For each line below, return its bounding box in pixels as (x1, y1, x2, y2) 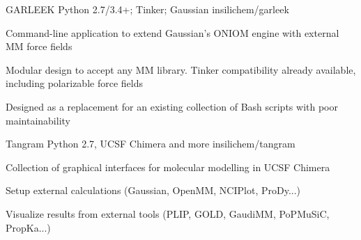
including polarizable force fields (6, 76, 143, 90)
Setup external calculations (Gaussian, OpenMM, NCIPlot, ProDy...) (6, 183, 301, 198)
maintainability (6, 113, 70, 127)
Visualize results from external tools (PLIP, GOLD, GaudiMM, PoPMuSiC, (6, 206, 330, 221)
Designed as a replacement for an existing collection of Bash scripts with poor (6, 99, 338, 113)
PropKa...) (6, 220, 51, 234)
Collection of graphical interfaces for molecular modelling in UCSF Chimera (6, 159, 330, 174)
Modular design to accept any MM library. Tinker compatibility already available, (6, 62, 356, 77)
